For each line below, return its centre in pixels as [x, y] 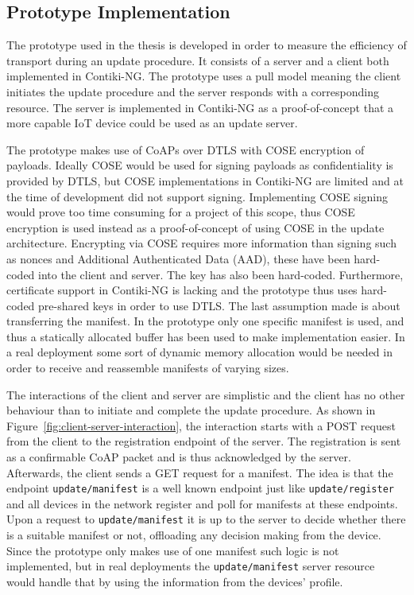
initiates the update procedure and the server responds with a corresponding [193, 91]
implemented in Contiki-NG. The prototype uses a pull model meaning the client [204, 76]
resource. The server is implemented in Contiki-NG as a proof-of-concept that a [200, 107]
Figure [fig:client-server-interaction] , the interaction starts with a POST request [201, 425]
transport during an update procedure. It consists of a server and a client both [198, 60]
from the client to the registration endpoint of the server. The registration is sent [204, 441]
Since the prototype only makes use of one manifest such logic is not [173, 550]
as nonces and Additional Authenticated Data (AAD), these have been [178, 258]
